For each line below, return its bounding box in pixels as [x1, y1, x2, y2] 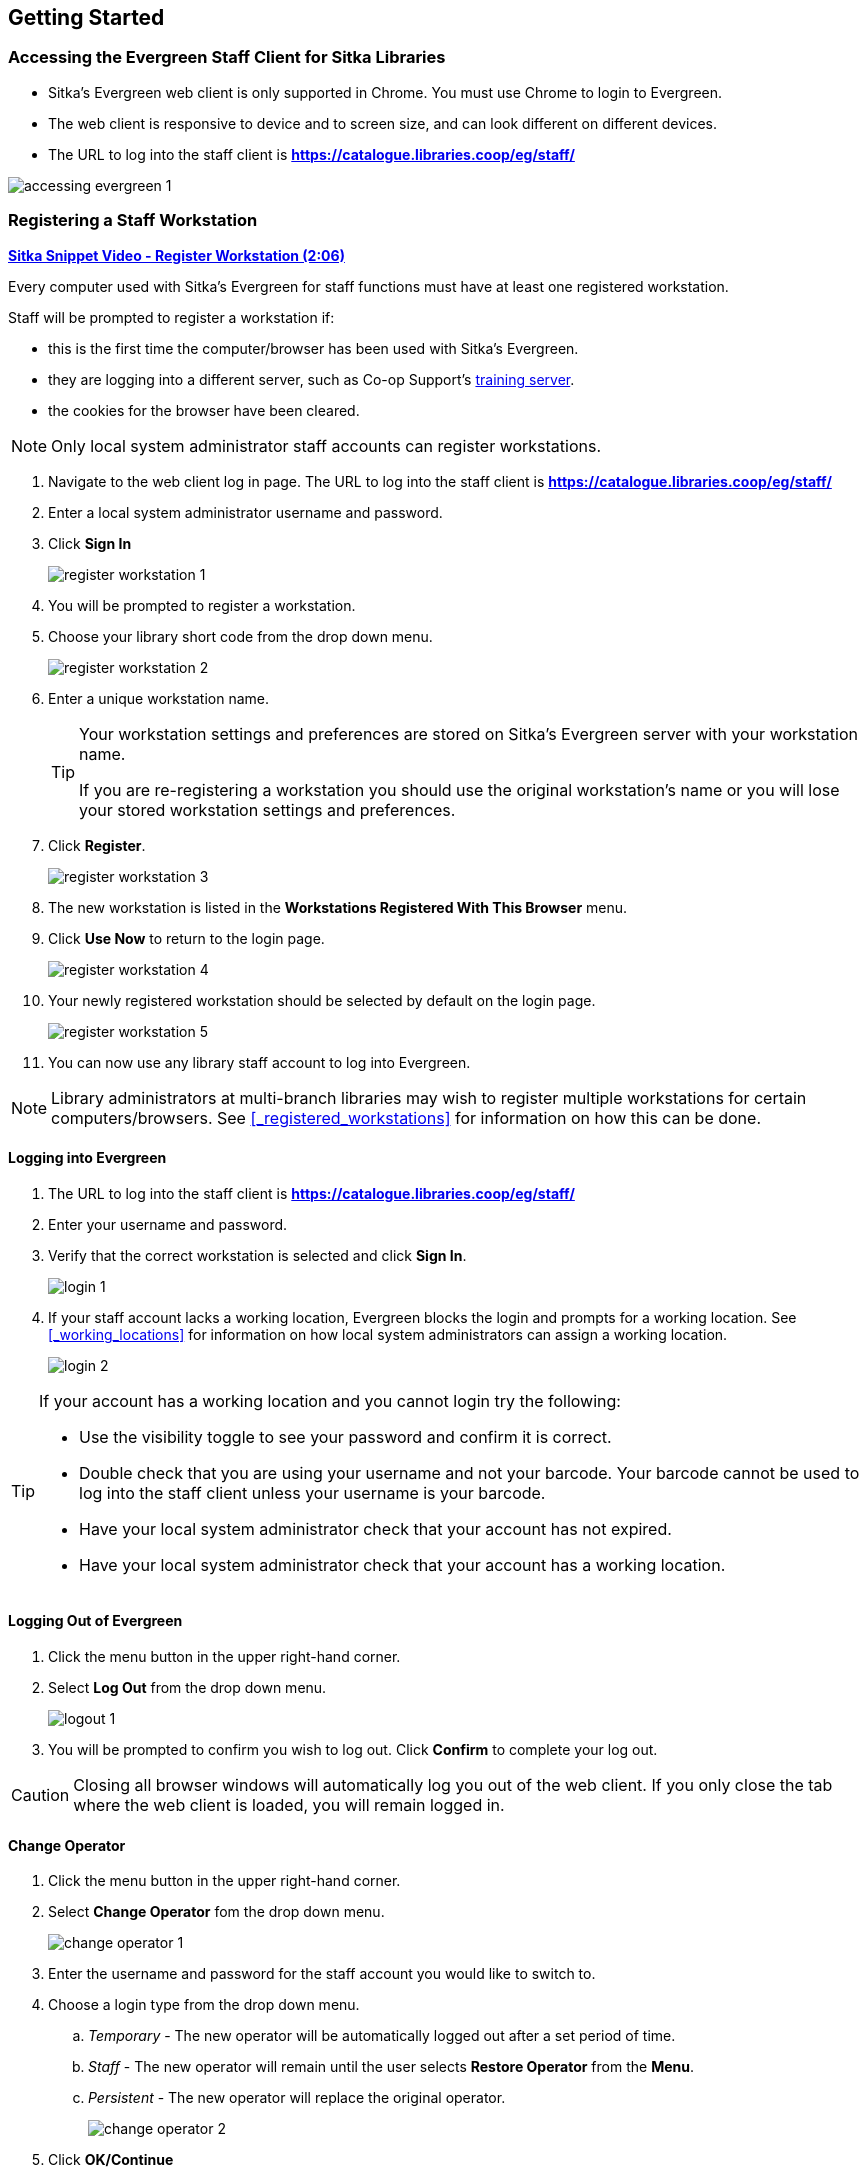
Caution [11, 1784, 70, 1805]
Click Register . [48, 836, 146, 854]
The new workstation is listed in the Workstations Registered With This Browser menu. [48, 898, 628, 916]
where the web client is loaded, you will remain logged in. [73, 1794, 505, 1815]
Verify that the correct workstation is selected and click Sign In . [48, 1246, 467, 1264]
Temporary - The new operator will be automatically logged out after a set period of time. [88, 2027, 676, 2045]
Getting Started [8, 5, 165, 30]
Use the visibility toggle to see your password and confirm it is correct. [79, 1426, 612, 1447]
